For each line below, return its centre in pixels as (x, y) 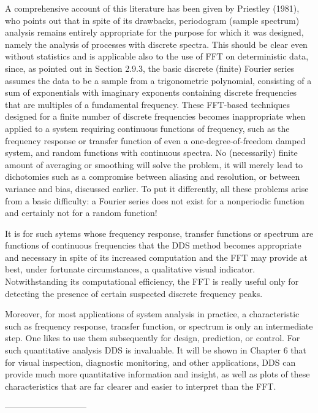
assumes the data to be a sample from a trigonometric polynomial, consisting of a (158, 80)
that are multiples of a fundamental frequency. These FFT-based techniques (148, 104)
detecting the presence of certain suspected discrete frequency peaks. (134, 293)
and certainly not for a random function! (81, 213)
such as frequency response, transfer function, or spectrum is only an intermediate (159, 326)
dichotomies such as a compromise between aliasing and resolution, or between (153, 176)
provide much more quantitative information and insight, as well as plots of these (157, 374)
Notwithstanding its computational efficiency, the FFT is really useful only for (152, 281)
